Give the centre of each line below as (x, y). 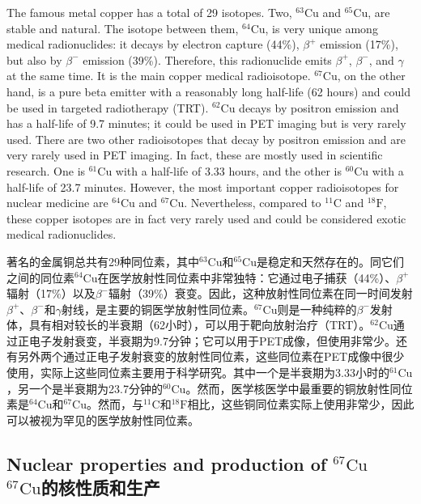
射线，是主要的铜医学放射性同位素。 (157, 309)
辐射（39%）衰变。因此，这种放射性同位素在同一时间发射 (261, 293)
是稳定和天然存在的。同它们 (330, 261)
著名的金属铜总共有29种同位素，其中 (103, 261)
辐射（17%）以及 (51, 293)
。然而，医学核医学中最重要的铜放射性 (288, 388)
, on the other (371, 76)
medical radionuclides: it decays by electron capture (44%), (153, 44)
